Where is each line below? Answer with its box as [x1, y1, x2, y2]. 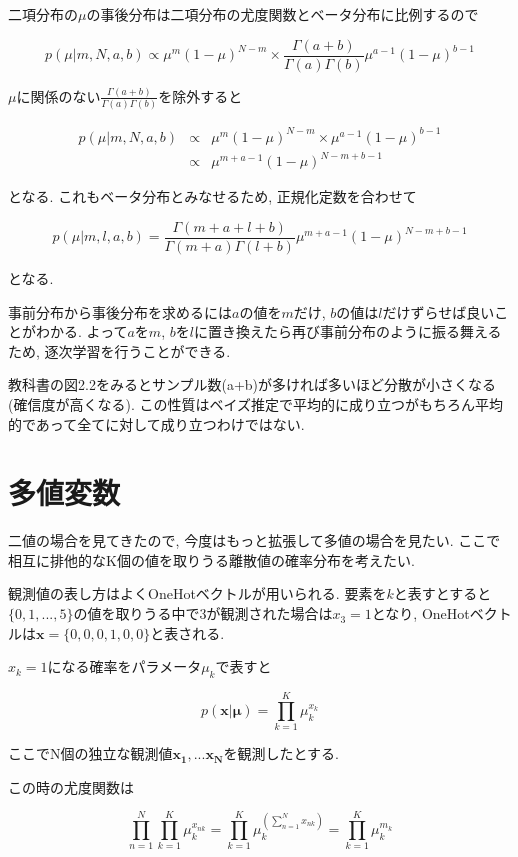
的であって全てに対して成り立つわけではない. [8, 413, 305, 434]
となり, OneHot [371, 603, 470, 624]
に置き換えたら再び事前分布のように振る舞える [193, 321, 502, 342]
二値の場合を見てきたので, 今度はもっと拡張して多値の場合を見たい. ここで [8, 530, 501, 551]
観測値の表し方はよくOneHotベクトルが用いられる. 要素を [8, 583, 387, 604]
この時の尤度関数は [8, 776, 134, 797]
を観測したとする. [223, 743, 339, 764]
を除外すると [158, 85, 243, 106]
